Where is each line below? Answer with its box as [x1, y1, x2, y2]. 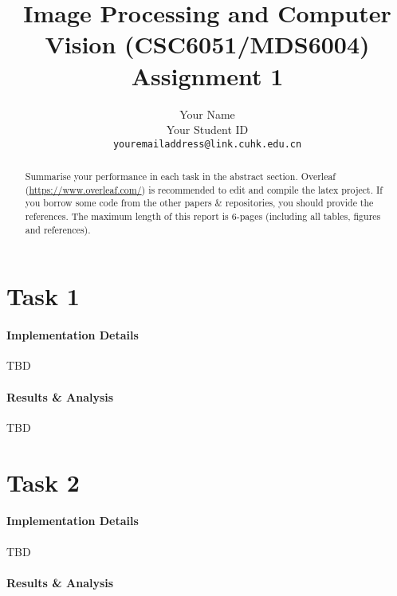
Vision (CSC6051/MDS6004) [45, 28, 370, 61]
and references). [25, 222, 91, 236]
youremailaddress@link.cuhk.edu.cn [112, 138, 302, 150]
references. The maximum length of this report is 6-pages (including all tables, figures [25, 210, 381, 223]
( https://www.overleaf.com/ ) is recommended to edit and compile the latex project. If [25, 182, 383, 196]
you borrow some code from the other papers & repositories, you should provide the [25, 196, 374, 210]
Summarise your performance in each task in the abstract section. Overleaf [25, 170, 336, 183]
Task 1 [6, 280, 80, 312]
